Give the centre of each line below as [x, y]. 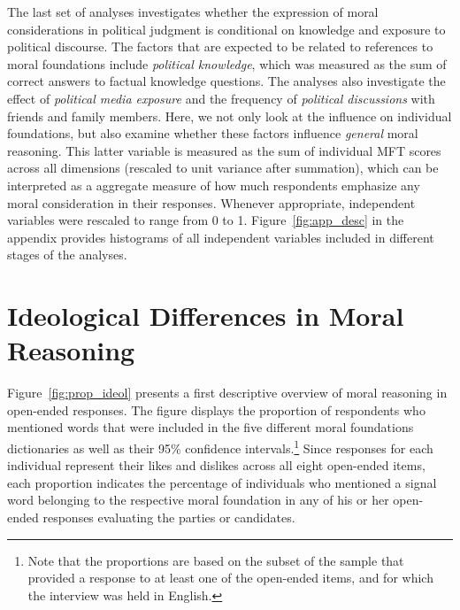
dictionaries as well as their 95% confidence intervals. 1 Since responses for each [220, 447]
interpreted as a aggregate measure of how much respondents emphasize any [214, 185]
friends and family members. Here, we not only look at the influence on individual [230, 116]
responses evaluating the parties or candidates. [169, 517]
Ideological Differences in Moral [206, 316]
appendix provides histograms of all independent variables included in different [221, 237]
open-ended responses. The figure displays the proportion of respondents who [216, 409]
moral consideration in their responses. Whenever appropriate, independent [211, 202]
